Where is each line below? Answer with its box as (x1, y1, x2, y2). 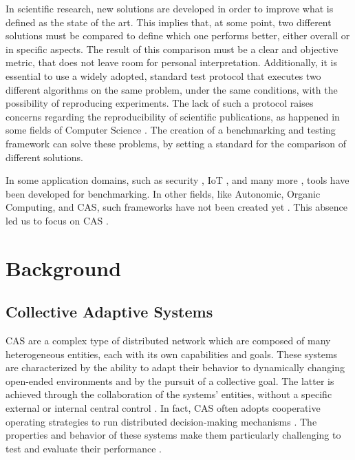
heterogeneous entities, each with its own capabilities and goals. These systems (6, 346, 338, 361)
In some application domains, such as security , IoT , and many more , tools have (6, 173, 349, 187)
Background (6, 253, 122, 282)
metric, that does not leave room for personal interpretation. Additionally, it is (6, 55, 337, 70)
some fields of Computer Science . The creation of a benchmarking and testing (6, 123, 336, 137)
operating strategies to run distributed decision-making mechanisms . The (6, 414, 317, 428)
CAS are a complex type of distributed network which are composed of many (6, 333, 331, 348)
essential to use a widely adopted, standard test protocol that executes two (6, 68, 321, 83)
